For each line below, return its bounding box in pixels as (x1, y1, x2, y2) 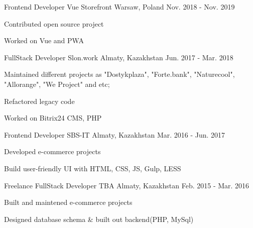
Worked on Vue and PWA (4, 35, 84, 46)
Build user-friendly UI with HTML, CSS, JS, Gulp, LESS (4, 163, 181, 173)
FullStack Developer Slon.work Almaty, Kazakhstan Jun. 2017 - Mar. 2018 (4, 52, 233, 62)
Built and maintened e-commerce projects (4, 197, 133, 207)
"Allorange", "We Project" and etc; (4, 78, 110, 89)
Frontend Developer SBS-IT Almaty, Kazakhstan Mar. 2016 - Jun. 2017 (4, 129, 225, 140)
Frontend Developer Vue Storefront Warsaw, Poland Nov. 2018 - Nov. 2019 (4, 2, 235, 12)
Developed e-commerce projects (4, 146, 101, 157)
